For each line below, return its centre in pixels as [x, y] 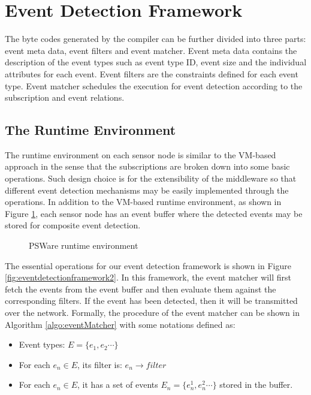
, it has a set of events [118, 385]
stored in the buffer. [256, 385]
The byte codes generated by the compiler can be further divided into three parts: [155, 39]
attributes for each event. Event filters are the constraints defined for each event [152, 73]
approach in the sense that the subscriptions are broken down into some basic [147, 166]
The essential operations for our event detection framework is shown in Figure [148, 265]
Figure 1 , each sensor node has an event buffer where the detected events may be [154, 213]
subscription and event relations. [65, 97]
